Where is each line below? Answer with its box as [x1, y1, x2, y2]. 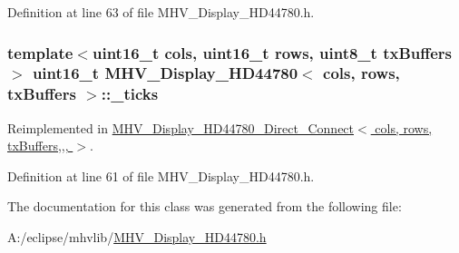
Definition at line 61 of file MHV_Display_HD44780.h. [7, 166, 315, 185]
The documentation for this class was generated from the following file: [7, 197, 402, 216]
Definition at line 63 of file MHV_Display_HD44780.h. [7, 3, 315, 21]
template [7, 41, 73, 63]
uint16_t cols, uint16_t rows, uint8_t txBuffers [92, 41, 453, 63]
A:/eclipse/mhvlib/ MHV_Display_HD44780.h [7, 228, 267, 247]
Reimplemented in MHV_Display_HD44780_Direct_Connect [7, 118, 355, 137]
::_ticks [101, 83, 159, 105]
